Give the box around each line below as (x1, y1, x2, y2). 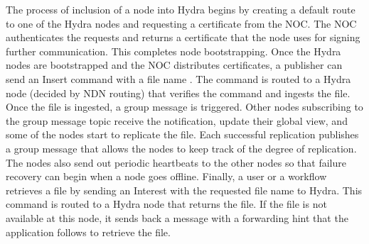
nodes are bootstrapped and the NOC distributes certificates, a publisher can (6, 57, 343, 72)
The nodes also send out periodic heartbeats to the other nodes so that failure (6, 155, 346, 170)
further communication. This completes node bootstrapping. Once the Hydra (6, 43, 341, 58)
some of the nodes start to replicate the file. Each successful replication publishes (6, 127, 359, 142)
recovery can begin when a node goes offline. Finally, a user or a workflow (6, 169, 327, 184)
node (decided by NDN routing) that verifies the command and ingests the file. (6, 85, 351, 100)
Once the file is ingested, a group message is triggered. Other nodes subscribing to (6, 99, 363, 114)
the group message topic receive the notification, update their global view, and (6, 113, 348, 128)
